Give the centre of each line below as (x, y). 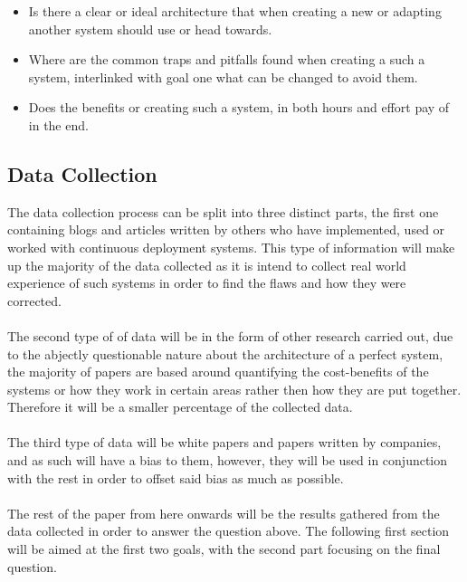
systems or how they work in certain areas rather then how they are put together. (234, 389)
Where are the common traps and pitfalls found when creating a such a (227, 59)
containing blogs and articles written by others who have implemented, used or (226, 229)
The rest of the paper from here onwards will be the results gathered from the (224, 513)
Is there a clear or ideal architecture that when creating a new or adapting (235, 11)
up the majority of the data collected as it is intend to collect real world (207, 265)
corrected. (34, 300)
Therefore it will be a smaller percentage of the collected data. (180, 407)
